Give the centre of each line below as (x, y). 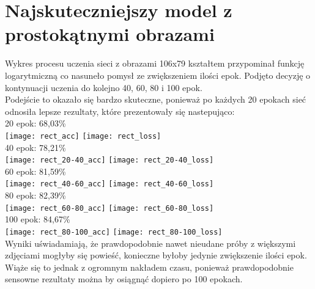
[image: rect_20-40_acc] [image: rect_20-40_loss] (109, 160)
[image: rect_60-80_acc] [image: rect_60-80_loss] (109, 208)
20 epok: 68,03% (35, 123)
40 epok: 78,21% (35, 147)
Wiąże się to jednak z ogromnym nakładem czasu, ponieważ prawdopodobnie (149, 267)
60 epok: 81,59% (35, 171)
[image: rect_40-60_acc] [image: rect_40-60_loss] (109, 184)
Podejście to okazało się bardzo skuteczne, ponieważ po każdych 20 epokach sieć (156, 99)
